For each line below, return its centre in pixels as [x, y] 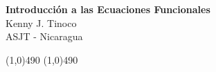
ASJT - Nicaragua [44, 36]
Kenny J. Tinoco [41, 22]
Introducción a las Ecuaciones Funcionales [108, 9]
